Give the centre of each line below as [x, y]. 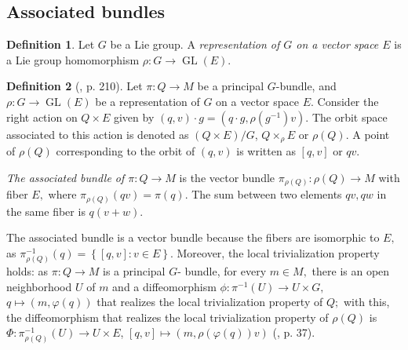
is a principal [134, 271]
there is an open [351, 271]
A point [371, 134]
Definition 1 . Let [51, 44]
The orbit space [350, 117]
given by [134, 117]
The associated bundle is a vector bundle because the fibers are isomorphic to [193, 237]
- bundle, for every [222, 271]
